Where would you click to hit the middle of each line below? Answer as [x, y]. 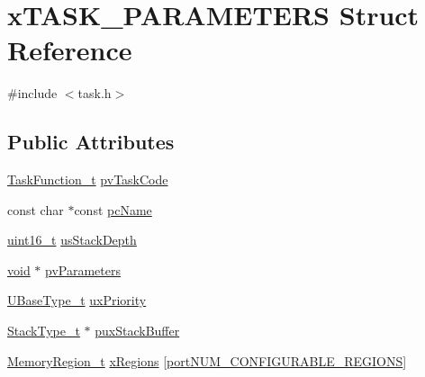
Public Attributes [91, 142]
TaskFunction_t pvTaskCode [88, 180]
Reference [70, 50]
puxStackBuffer [137, 331]
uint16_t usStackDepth [72, 240]
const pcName [113, 209]
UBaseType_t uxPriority [77, 300]
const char [36, 209]
